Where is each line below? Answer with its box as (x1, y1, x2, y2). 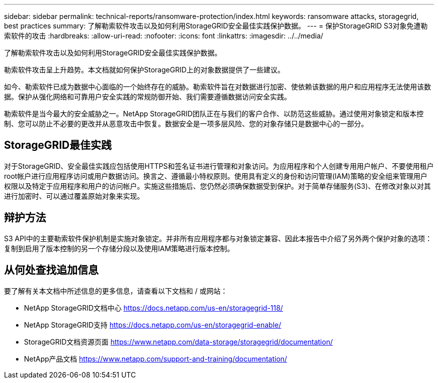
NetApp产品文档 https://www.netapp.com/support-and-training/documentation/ (24, 354, 287, 363)
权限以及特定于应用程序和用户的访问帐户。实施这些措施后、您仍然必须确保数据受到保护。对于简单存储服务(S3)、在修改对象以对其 (4, 181, 431, 190)
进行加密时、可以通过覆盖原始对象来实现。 (4, 191, 144, 200)
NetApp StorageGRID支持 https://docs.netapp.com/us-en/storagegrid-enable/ (24, 320, 281, 329)
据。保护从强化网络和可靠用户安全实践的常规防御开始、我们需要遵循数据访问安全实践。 (4, 92, 291, 101)
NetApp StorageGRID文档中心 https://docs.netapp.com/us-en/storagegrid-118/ (24, 303, 283, 312)
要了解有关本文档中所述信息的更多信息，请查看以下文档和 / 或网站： (4, 286, 227, 295)
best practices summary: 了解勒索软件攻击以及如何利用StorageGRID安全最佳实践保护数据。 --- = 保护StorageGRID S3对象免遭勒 (4, 21, 428, 30)
